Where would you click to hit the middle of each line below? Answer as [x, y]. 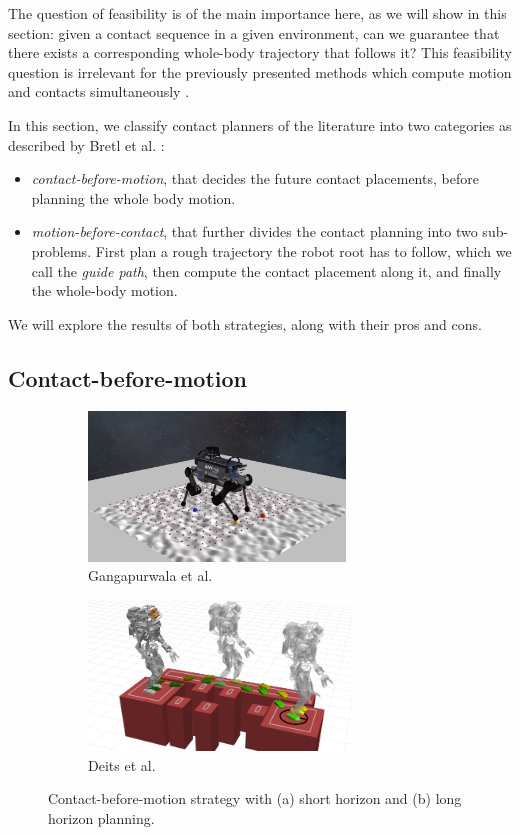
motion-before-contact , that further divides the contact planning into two [254, 231]
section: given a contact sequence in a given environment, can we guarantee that [254, 32]
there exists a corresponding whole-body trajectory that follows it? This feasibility [260, 52]
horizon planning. [101, 817]
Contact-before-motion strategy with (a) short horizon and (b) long [255, 798]
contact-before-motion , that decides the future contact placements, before [255, 178]
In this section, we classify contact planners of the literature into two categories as [260, 124]
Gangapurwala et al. [150, 575]
